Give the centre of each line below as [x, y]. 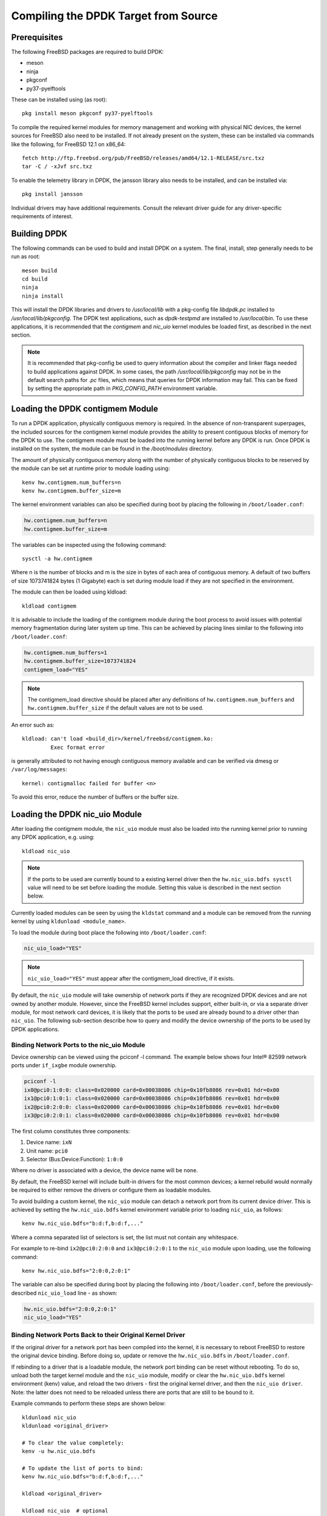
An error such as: [33, 725]
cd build [35, 279]
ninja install [43, 296]
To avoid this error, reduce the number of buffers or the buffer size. [95, 797]
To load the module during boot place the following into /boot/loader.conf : [109, 932]
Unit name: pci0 [47, 1151]
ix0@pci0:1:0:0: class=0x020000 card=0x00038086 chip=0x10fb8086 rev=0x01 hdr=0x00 [152, 1090]
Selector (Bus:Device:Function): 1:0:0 [75, 1159]
